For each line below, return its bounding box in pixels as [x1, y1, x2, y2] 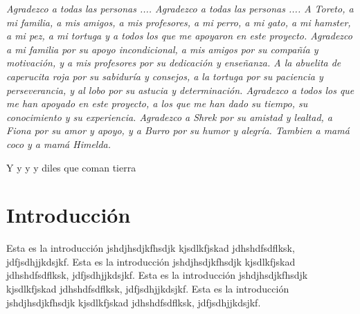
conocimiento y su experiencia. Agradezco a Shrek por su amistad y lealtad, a [6, 109, 333, 124]
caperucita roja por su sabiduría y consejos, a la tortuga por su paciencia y [6, 68, 323, 83]
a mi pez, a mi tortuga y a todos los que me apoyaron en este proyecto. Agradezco [6, 28, 352, 43]
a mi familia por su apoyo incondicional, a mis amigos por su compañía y [6, 41, 318, 56]
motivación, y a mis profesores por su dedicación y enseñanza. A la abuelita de [6, 55, 341, 70]
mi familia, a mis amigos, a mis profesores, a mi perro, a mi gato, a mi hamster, [6, 15, 351, 29]
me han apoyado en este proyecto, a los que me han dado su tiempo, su [6, 96, 308, 111]
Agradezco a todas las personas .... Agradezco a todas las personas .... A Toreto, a [6, 1, 354, 15]
